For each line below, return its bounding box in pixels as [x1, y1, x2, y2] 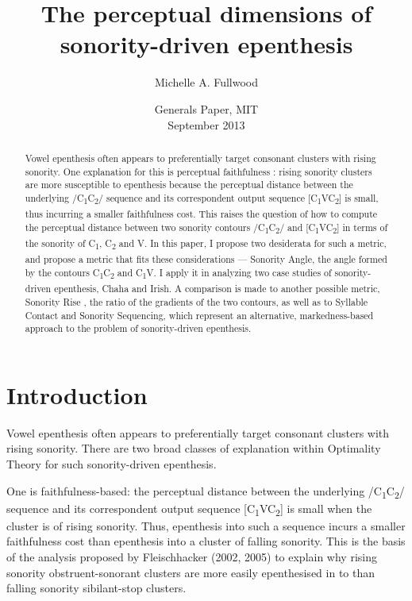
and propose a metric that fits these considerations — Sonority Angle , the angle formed [25, 252, 387, 266]
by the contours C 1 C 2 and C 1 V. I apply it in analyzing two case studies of [25, 265, 332, 282]
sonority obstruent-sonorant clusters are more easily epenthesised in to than [6, 564, 375, 580]
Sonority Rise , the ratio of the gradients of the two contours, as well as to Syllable [25, 295, 368, 308]
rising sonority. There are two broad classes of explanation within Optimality [6, 440, 381, 457]
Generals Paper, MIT [154, 100, 259, 117]
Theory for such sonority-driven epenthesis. [6, 455, 217, 472]
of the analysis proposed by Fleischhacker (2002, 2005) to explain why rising [6, 549, 377, 565]
